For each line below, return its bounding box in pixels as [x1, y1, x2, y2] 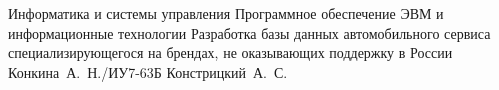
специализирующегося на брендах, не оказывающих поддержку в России [8, 42, 453, 63]
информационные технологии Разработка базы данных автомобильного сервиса [8, 22, 491, 43]
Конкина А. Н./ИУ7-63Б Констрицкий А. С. [8, 61, 288, 82]
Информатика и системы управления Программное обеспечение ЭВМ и [8, 3, 444, 23]
